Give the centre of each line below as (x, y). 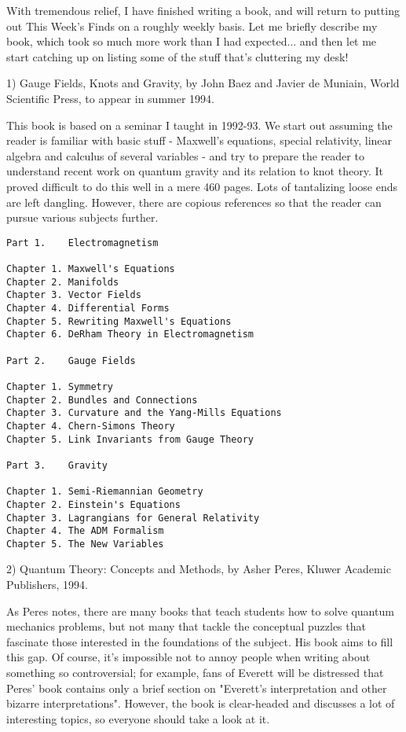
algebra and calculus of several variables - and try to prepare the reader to (185, 155)
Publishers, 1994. (47, 585)
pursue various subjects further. (82, 217)
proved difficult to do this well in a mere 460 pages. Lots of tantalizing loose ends (202, 186)
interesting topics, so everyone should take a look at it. (138, 718)
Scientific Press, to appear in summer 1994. (110, 98)
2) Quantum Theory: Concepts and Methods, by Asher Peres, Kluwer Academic (199, 569)
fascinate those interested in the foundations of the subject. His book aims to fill (200, 641)
